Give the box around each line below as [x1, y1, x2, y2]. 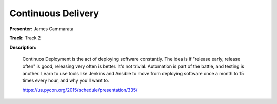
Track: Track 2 [9, 35, 41, 41]
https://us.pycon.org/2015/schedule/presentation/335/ [22, 87, 138, 93]
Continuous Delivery [9, 8, 100, 19]
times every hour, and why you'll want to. [22, 77, 110, 84]
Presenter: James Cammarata [9, 26, 74, 32]
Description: [9, 44, 37, 51]
